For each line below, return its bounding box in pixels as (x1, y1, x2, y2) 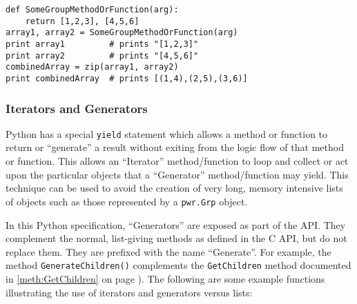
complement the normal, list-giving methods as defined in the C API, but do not (6, 231, 347, 245)
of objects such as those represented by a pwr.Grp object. (6, 194, 248, 208)
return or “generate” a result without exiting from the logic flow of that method (6, 140, 344, 154)
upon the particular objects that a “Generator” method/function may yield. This (6, 167, 349, 181)
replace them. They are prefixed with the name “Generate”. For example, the (6, 244, 331, 259)
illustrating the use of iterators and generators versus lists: (6, 285, 253, 299)
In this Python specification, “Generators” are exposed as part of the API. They (6, 217, 346, 232)
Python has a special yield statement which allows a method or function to (6, 126, 328, 141)
